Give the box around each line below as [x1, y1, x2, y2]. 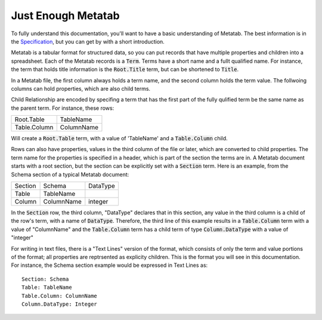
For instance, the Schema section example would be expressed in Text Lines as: [11, 261, 208, 269]
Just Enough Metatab [11, 9, 120, 22]
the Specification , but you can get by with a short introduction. [11, 38, 165, 45]
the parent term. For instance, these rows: [11, 104, 114, 112]
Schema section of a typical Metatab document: [11, 171, 129, 178]
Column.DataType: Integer [21, 300, 98, 307]
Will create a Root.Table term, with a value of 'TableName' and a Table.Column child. [11, 135, 228, 142]
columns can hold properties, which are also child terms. [11, 85, 151, 92]
